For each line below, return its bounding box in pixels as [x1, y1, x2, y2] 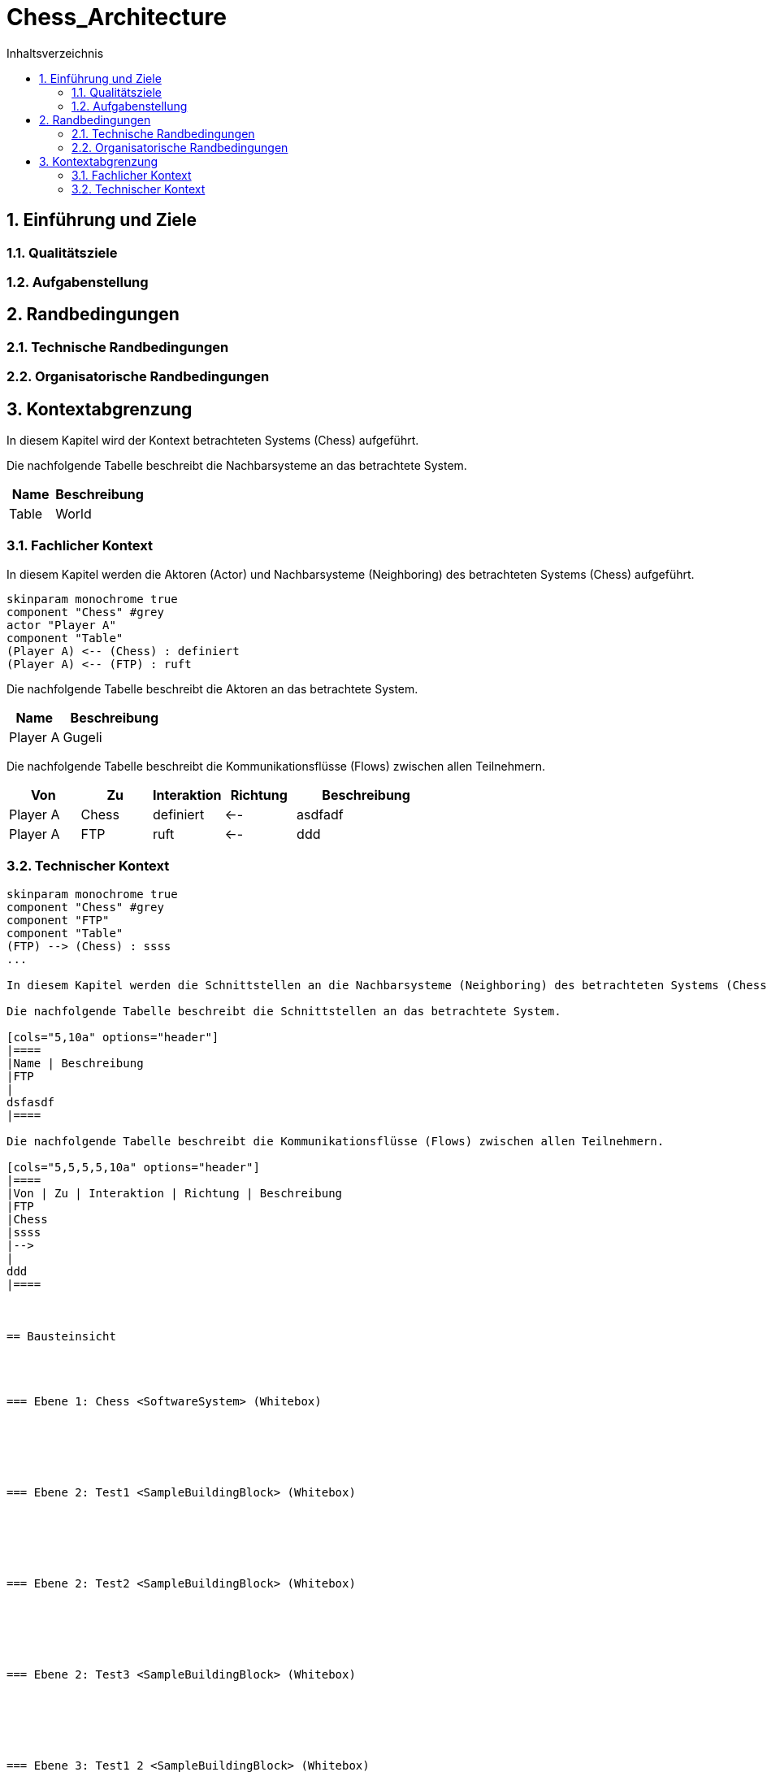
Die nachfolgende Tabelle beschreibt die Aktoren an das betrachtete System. [6, 681, 418, 696]
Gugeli [63, 728, 102, 745]
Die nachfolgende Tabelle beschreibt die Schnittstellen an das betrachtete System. [6, 1004, 561, 1018]
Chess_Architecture [6, 3, 227, 31]
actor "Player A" [6, 618, 116, 632]
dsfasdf [6, 1095, 55, 1109]
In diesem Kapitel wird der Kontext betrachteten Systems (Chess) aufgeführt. [6, 433, 419, 448]
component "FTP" [6, 913, 110, 927]
